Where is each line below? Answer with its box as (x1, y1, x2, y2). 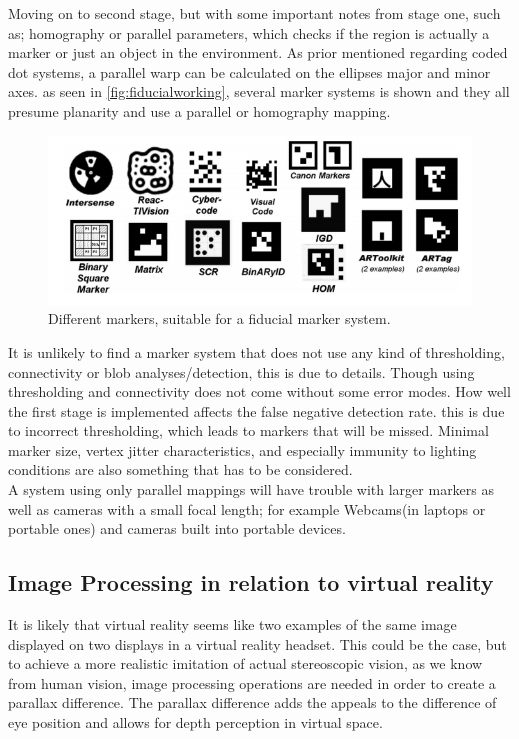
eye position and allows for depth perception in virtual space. (8, 712, 383, 733)
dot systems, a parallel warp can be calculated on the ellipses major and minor (8, 61, 491, 82)
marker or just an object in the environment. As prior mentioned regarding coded (8, 42, 508, 63)
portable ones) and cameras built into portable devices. (8, 518, 346, 539)
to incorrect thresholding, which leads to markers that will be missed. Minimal (8, 420, 489, 441)
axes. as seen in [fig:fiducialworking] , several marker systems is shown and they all (8, 81, 510, 102)
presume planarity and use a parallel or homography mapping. (8, 100, 391, 121)
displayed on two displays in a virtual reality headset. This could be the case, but (8, 633, 507, 654)
